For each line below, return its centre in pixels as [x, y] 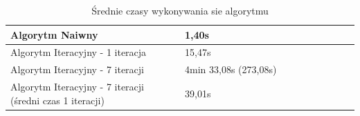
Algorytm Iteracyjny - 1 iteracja [79, 52]
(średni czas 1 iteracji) [57, 100]
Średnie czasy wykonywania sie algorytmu [180, 10]
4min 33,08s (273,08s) [231, 69]
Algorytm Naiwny [54, 34]
